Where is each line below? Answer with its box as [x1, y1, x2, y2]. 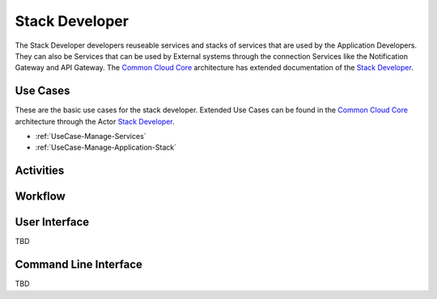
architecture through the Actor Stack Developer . [15, 116, 176, 126]
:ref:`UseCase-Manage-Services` [35, 132, 146, 141]
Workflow [15, 190, 66, 204]
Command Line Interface [15, 258, 143, 272]
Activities [15, 164, 65, 178]
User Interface [15, 215, 90, 230]
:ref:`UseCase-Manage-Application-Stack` [35, 142, 177, 153]
